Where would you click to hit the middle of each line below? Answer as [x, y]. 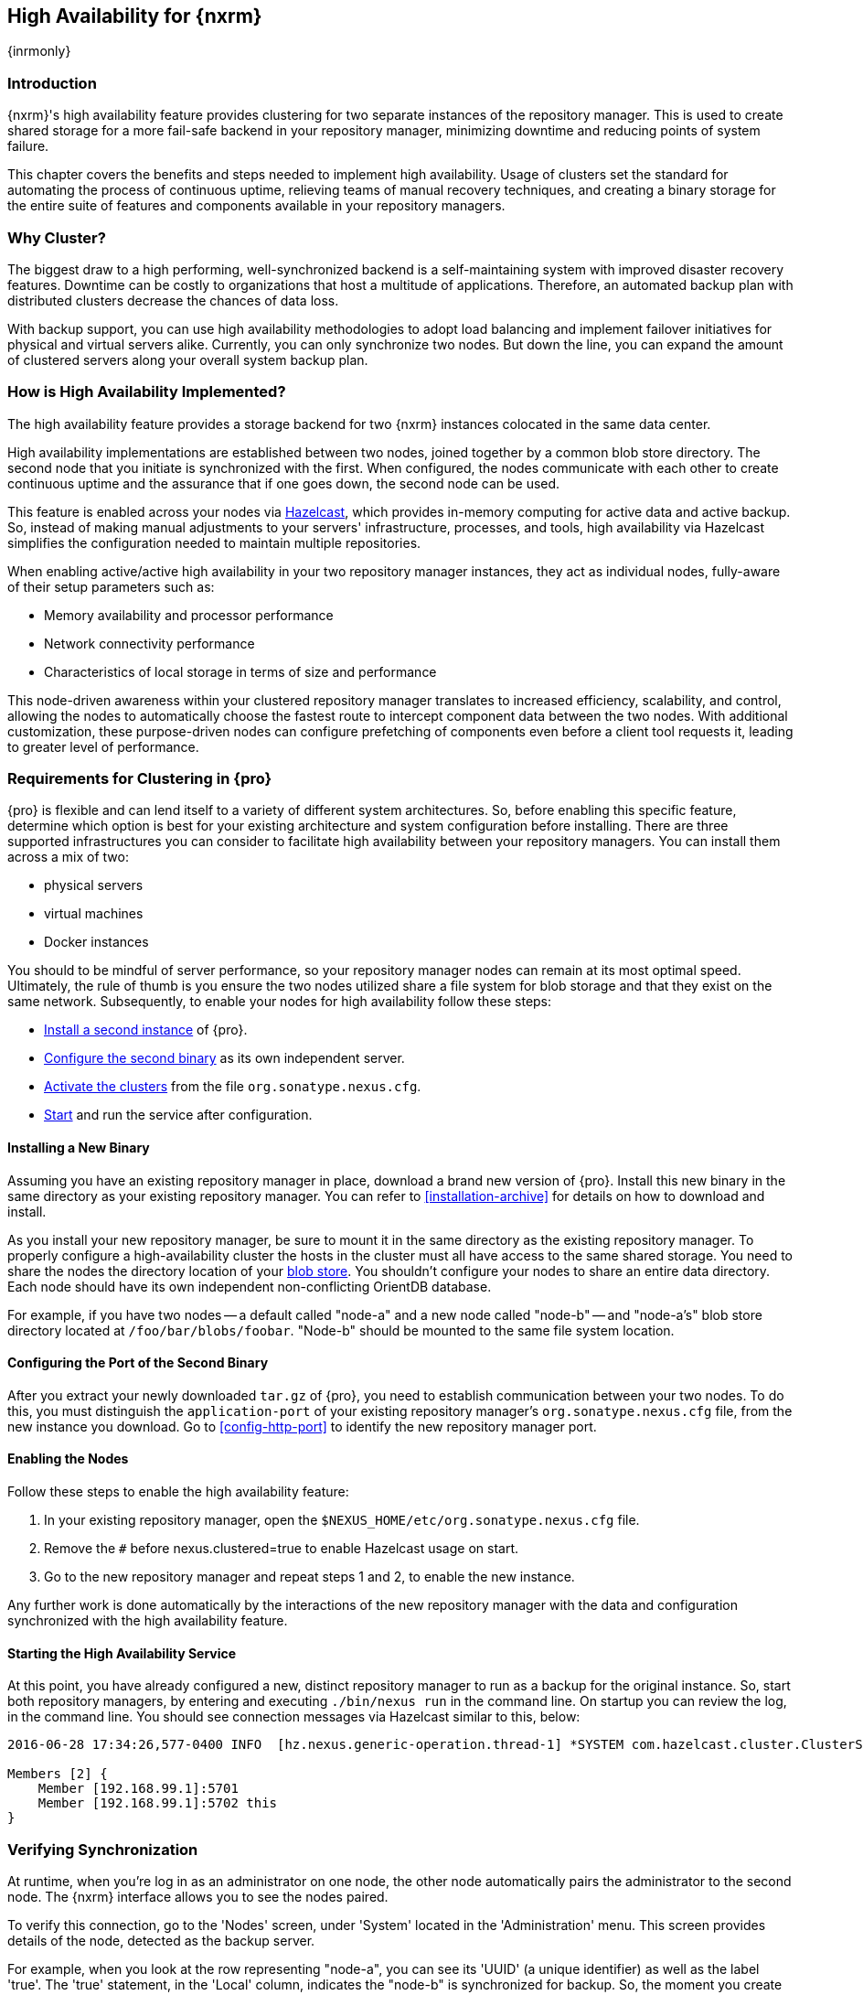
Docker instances [96, 942]
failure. [28, 146]
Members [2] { [58, 1774]
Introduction [52, 83]
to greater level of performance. [103, 746]
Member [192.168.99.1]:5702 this [158, 1803]
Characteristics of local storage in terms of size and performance [240, 671]
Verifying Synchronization [103, 1849]
